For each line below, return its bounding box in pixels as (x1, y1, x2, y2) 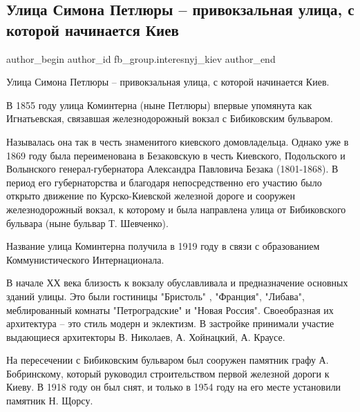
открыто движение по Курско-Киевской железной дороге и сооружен (6, 188, 295, 203)
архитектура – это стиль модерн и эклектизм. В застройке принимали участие (6, 316, 334, 331)
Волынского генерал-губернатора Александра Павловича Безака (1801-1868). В (6, 161, 339, 176)
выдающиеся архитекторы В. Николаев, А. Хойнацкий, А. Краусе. (6, 329, 285, 344)
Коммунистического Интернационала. (6, 252, 164, 266)
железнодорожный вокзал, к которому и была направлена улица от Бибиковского (6, 202, 346, 216)
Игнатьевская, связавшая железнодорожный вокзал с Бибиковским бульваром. (6, 111, 333, 126)
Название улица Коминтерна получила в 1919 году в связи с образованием (6, 239, 320, 253)
